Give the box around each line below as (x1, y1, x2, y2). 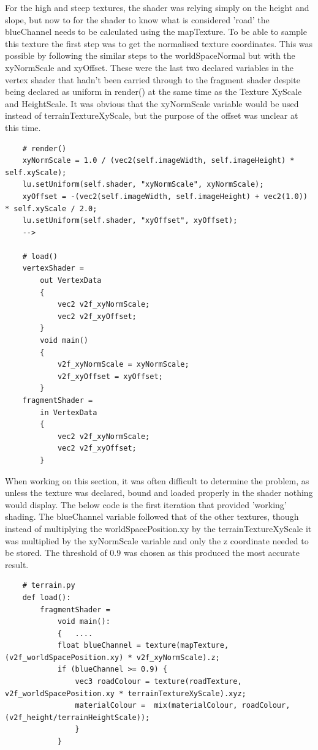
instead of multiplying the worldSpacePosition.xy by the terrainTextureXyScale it (5, 522, 312, 534)
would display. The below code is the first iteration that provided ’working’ (5, 498, 287, 511)
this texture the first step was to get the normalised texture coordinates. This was (5, 37, 313, 50)
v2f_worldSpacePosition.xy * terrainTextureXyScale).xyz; (5, 689, 246, 698)
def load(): (22, 593, 71, 602)
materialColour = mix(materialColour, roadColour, (75, 701, 290, 710)
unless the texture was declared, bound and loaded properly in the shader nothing (5, 486, 313, 499)
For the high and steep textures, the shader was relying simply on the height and (5, 1, 309, 13)
